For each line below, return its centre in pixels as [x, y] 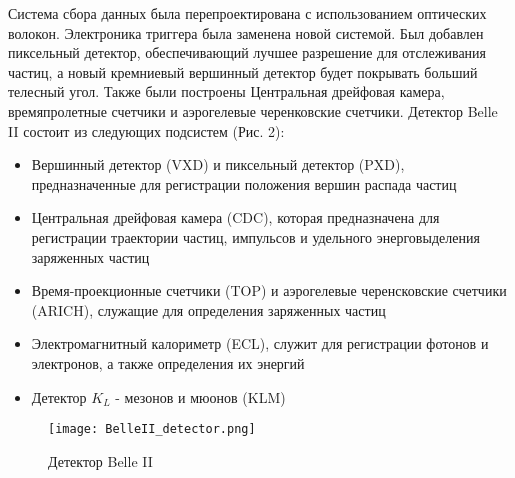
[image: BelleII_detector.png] [152, 429]
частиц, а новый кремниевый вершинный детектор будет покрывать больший [243, 71]
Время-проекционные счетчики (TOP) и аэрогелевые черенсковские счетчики [269, 290]
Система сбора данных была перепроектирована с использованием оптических [247, 13]
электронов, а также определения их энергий [168, 362]
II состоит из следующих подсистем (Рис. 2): [146, 130]
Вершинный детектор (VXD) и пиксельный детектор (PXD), [218, 164]
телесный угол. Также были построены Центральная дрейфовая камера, [226, 91]
